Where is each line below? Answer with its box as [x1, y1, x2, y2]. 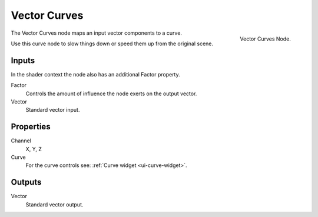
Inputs [11, 55, 35, 65]
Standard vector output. [25, 201, 84, 208]
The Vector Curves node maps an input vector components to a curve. [11, 29, 183, 36]
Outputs [11, 177, 42, 188]
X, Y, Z [25, 145, 42, 152]
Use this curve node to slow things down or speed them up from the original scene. [11, 40, 214, 47]
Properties [11, 122, 51, 132]
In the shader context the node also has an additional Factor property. [11, 71, 181, 78]
